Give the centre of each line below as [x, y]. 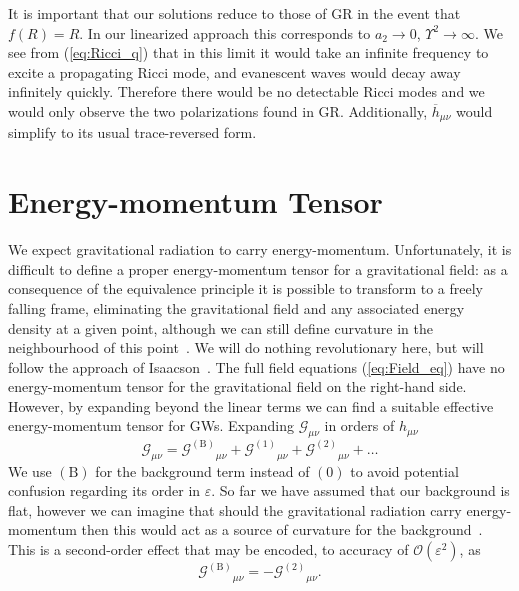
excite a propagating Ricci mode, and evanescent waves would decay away [234, 71]
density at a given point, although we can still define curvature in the [220, 327]
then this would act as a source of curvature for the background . [282, 529]
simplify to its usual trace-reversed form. [132, 132]
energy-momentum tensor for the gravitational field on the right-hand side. [237, 386]
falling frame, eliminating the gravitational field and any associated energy [236, 307]
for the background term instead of [202, 470]
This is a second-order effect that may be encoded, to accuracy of [208, 548]
